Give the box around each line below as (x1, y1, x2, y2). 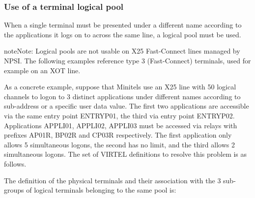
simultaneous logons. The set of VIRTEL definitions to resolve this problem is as (4, 149, 247, 159)
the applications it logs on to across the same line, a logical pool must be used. (4, 29, 241, 39)
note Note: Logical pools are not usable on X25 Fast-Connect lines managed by (4, 46, 240, 56)
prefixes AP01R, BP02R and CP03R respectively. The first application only (4, 130, 232, 140)
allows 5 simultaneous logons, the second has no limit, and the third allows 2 (4, 139, 235, 149)
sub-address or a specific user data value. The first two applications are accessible (4, 101, 249, 111)
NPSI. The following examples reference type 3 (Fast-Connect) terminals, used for (4, 56, 251, 65)
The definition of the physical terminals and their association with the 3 (4, 175, 221, 185)
